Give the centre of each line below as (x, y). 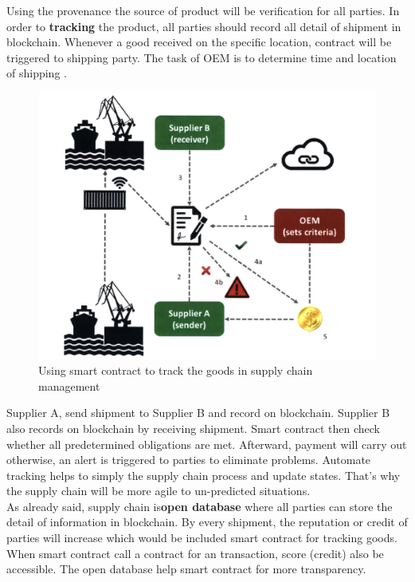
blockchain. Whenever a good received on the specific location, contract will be (199, 42)
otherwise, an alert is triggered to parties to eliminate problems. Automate (189, 460)
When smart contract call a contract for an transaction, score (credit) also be (195, 553)
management (69, 385)
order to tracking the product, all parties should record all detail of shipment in (204, 26)
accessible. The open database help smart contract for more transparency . (186, 569)
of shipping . (37, 73)
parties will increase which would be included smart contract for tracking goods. (202, 538)
